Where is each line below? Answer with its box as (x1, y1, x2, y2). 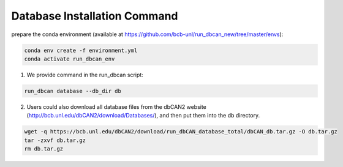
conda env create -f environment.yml (24, 46, 138, 54)
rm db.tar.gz (24, 146, 64, 152)
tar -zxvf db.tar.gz (24, 136, 86, 144)
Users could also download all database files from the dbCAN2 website (26, 103, 206, 110)
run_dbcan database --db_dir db (24, 87, 122, 94)
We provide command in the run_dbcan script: (26, 71, 143, 78)
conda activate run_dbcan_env (24, 55, 115, 62)
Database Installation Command (11, 9, 178, 23)
